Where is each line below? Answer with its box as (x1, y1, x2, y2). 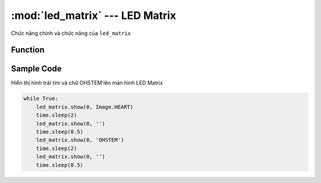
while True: (23, 95, 59, 102)
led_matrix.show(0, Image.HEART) (36, 104, 134, 110)
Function (11, 45, 45, 55)
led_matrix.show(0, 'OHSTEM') (36, 137, 124, 143)
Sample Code (11, 64, 62, 74)
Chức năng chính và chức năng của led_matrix (11, 30, 131, 37)
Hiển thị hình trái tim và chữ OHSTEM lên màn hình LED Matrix (11, 79, 163, 86)
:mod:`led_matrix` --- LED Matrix (11, 9, 177, 22)
